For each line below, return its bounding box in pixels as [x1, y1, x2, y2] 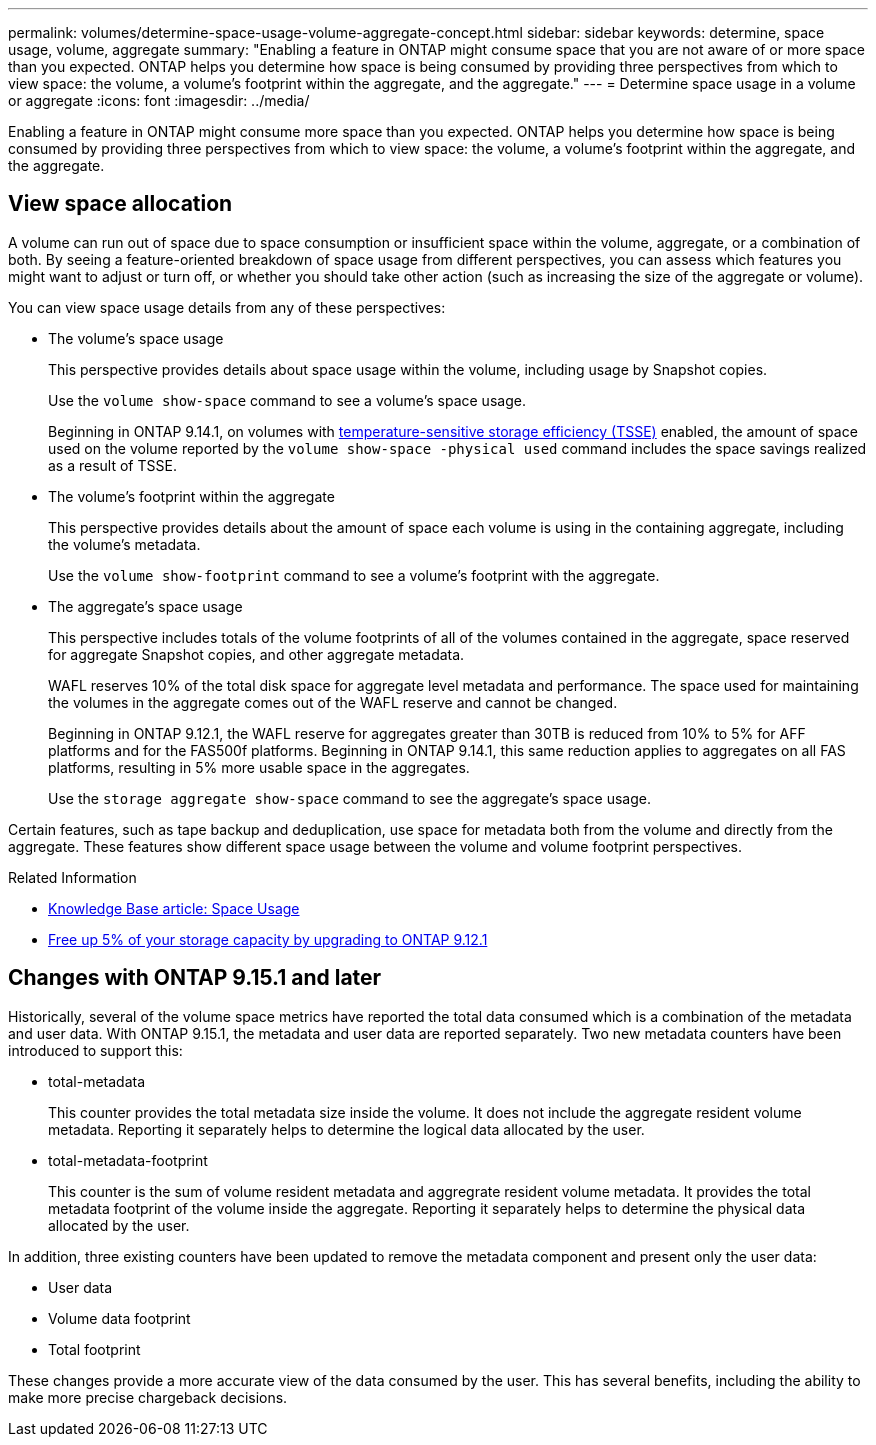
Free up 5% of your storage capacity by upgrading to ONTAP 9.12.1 [48, 930, 488, 948]
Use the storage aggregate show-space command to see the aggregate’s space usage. [48, 789, 651, 807]
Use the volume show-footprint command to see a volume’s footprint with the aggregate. [48, 566, 660, 584]
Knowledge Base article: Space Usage [48, 899, 300, 917]
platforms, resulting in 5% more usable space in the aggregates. [48, 758, 470, 776]
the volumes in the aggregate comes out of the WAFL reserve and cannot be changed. [48, 693, 618, 711]
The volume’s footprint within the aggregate [48, 487, 335, 505]
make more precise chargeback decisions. [8, 1388, 288, 1406]
